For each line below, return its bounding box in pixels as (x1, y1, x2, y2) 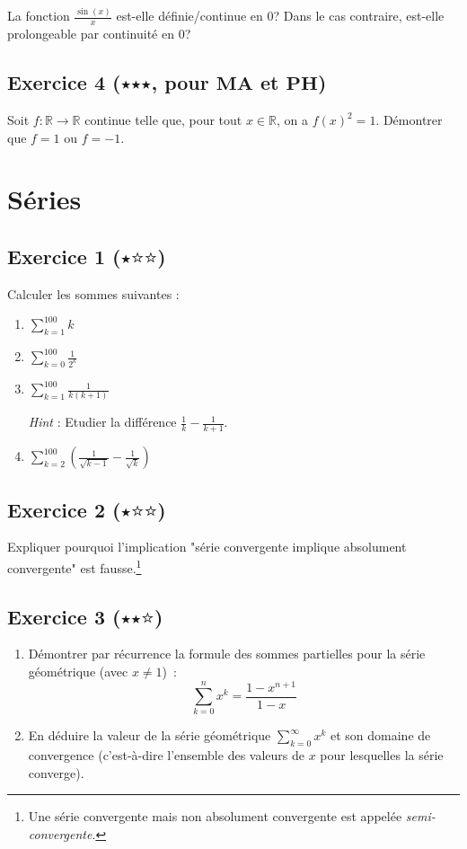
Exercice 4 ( (7, 68, 121, 96)
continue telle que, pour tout (84, 111, 242, 128)
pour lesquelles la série (320, 746, 444, 765)
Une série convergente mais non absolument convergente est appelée (28, 807, 402, 826)
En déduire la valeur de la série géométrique (28, 726, 271, 745)
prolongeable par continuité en (7, 24, 174, 43)
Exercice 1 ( (7, 242, 121, 270)
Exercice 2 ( (7, 495, 121, 523)
